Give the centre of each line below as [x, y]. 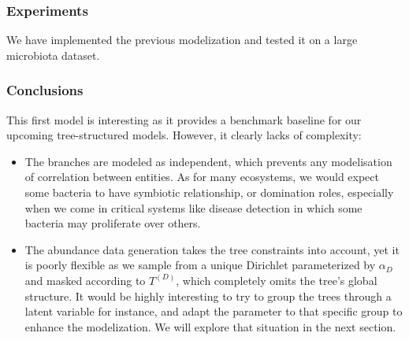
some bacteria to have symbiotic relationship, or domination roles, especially [209, 192]
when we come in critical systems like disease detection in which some [193, 207]
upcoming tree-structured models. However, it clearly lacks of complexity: [184, 135]
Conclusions [45, 90]
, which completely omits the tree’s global [277, 280]
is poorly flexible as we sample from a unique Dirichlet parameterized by [200, 265]
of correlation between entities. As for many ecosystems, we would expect [202, 177]
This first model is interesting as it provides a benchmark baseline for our [184, 119]
